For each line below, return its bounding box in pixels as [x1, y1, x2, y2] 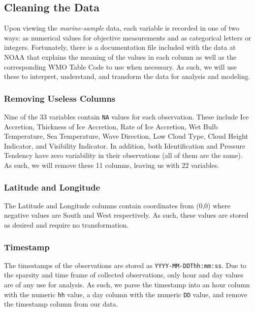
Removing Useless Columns [4, 92, 116, 104]
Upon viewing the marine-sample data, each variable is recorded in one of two [4, 23, 239, 33]
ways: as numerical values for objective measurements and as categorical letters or [4, 32, 251, 42]
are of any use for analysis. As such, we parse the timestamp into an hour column [4, 279, 250, 290]
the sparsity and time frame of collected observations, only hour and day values [4, 270, 244, 280]
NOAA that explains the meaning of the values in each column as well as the [4, 51, 236, 62]
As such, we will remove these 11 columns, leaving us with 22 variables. [4, 160, 220, 170]
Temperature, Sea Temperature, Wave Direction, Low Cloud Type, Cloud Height [4, 131, 249, 141]
